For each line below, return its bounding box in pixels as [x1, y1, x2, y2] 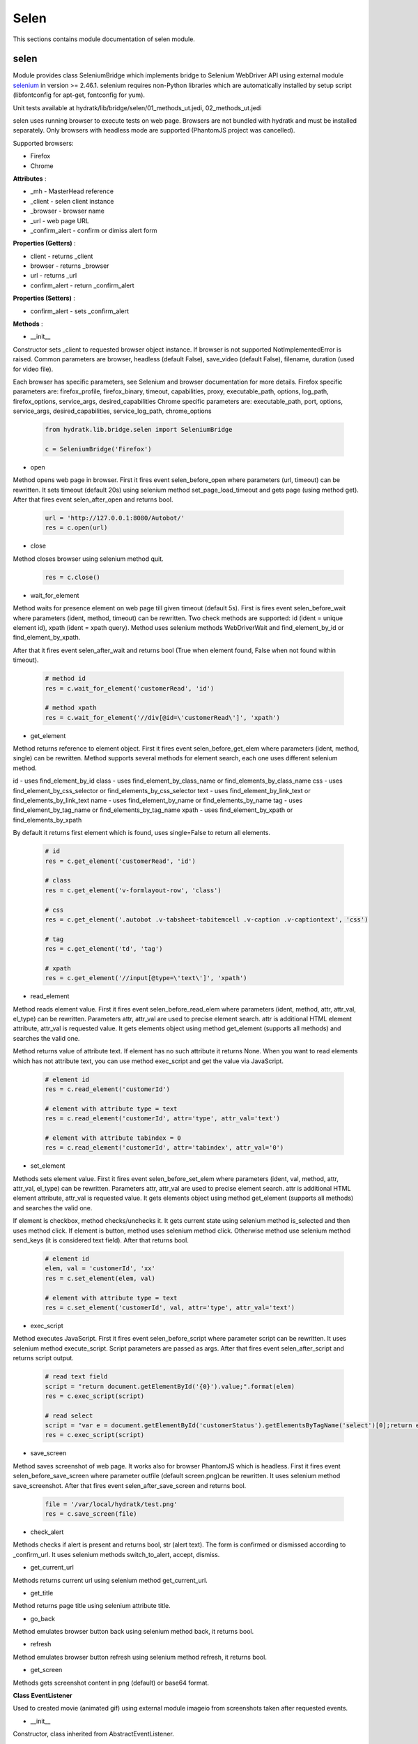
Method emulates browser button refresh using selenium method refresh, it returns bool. [13, 1653, 268, 1661]
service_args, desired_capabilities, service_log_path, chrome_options [13, 407, 212, 415]
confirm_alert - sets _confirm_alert [30, 307, 129, 315]
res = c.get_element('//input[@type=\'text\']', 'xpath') [45, 974, 247, 982]
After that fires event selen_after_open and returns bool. [13, 495, 173, 504]
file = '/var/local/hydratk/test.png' [45, 1500, 178, 1508]
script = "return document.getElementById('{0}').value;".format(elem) [45, 1382, 295, 1390]
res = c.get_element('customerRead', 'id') [45, 857, 196, 865]
